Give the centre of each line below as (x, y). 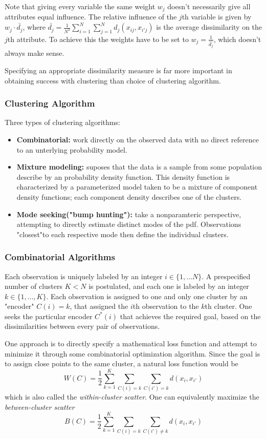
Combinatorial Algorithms (60, 257)
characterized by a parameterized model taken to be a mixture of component (137, 187)
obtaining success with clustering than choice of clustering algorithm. (113, 80)
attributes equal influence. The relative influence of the (91, 17)
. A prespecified (226, 276)
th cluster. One (228, 306)
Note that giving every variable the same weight (80, 6)
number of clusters (34, 286)
